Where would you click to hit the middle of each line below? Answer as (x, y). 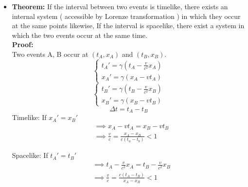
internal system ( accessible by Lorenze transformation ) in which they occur (126, 16)
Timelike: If (29, 117)
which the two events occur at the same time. (80, 35)
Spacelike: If (30, 155)
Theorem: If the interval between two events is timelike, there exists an (120, 6)
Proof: (23, 44)
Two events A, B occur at (50, 54)
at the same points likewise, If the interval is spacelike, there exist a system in (128, 25)
